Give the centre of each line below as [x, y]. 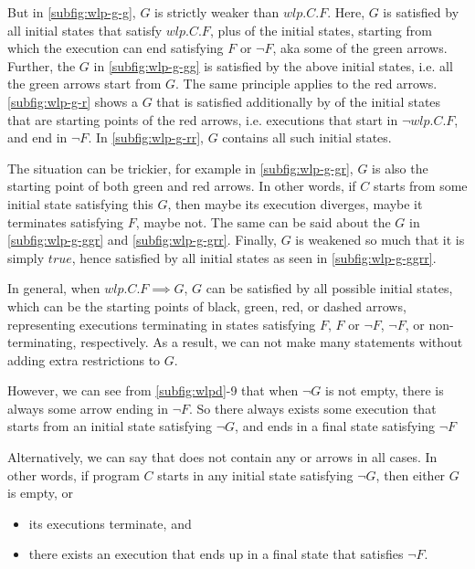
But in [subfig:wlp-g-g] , [72, 12]
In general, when [54, 288]
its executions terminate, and [110, 523]
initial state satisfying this [80, 203]
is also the [400, 168]
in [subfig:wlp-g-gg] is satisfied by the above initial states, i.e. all [273, 65]
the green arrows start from [84, 84]
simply [26, 257]
